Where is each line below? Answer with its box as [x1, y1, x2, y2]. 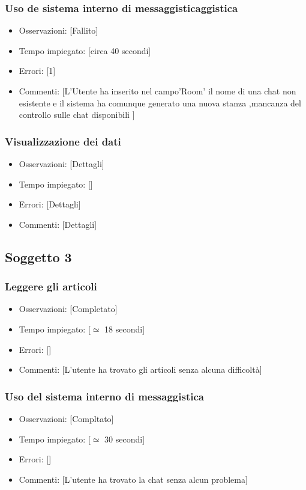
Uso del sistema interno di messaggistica [5, 388, 204, 403]
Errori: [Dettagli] [19, 198, 81, 210]
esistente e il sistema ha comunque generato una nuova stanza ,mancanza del [19, 96, 301, 109]
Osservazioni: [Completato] [19, 302, 118, 315]
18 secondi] [104, 322, 145, 335]
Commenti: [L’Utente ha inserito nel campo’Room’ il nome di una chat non [19, 85, 296, 97]
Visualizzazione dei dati [5, 133, 121, 149]
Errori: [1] [19, 64, 56, 77]
